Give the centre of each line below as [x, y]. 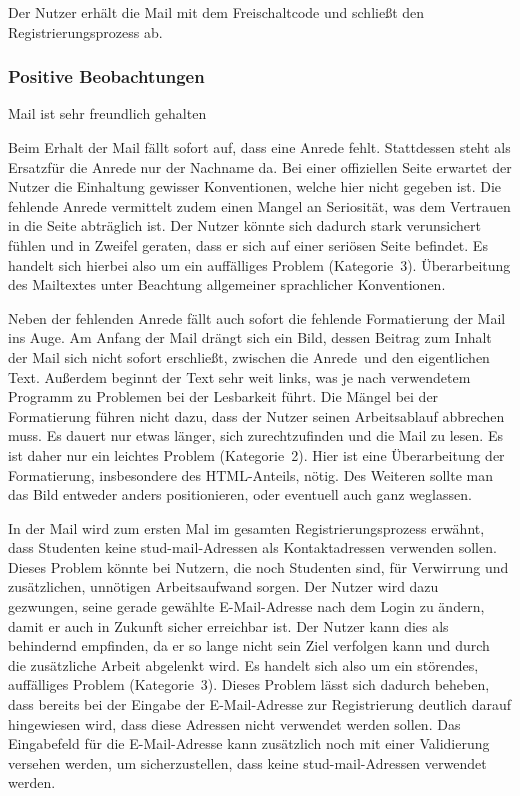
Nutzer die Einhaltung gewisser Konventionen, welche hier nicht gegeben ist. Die [255, 186]
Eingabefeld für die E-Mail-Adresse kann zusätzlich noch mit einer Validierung [249, 743]
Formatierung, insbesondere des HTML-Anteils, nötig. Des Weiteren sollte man [250, 474]
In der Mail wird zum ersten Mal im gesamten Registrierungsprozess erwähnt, [246, 527]
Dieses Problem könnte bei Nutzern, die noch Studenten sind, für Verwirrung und [258, 566]
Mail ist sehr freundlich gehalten [107, 113]
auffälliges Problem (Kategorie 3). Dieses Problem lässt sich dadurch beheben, [249, 684]
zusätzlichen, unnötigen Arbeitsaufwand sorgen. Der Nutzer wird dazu [223, 586]
